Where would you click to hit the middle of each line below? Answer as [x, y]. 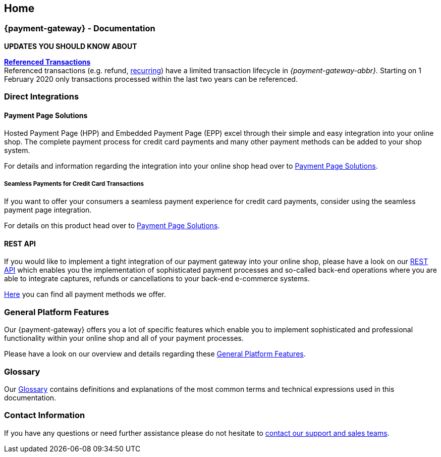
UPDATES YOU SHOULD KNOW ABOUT [71, 46]
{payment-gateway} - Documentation [80, 29]
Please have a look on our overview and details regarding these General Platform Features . [155, 354]
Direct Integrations [42, 97]
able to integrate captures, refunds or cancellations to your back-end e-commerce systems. [157, 279]
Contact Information [45, 415]
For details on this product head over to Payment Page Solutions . [112, 226]
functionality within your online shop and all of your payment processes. [124, 338]
